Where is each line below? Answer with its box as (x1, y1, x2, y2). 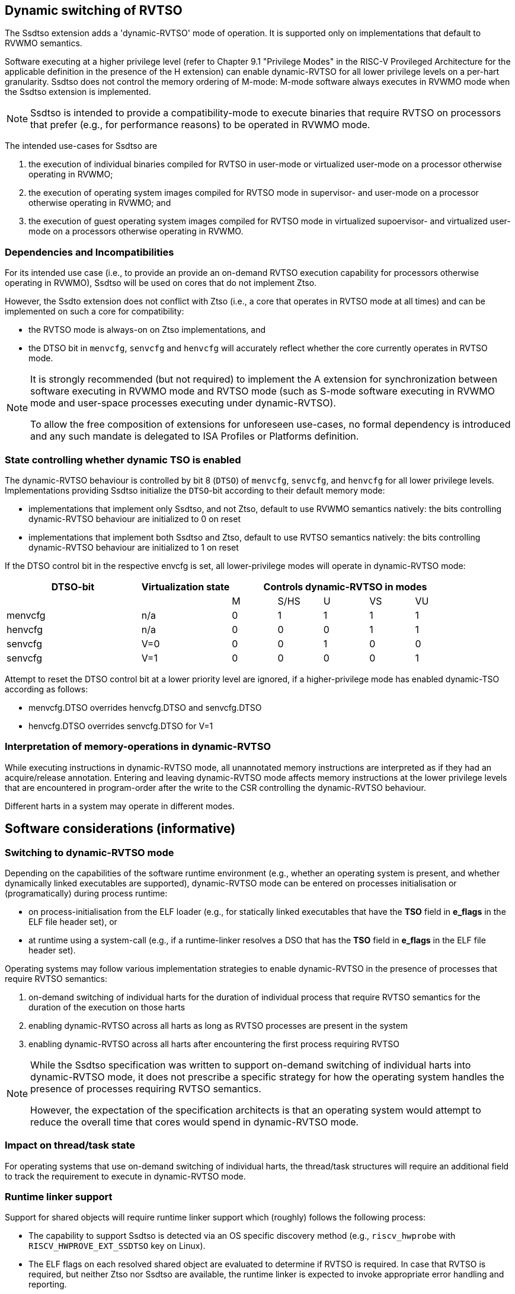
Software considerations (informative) (5, 821, 236, 837)
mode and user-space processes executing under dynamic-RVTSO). (30, 397, 336, 409)
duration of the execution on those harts (28, 1002, 185, 1012)
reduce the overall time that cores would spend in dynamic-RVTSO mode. (30, 1115, 359, 1128)
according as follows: (5, 683, 88, 694)
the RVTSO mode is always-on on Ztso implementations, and (28, 325, 266, 335)
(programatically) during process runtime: (5, 888, 168, 898)
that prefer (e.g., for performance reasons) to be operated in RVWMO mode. (30, 119, 370, 131)
